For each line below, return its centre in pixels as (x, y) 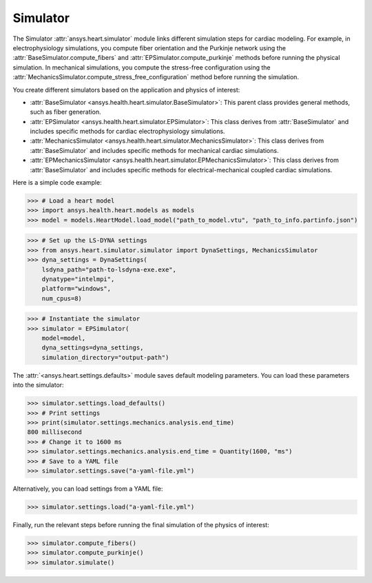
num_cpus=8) (62, 298)
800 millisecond (55, 432)
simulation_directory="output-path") (105, 357)
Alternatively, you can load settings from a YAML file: (88, 489)
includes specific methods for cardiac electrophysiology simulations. (127, 132)
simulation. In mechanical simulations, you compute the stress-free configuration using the (142, 67)
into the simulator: (39, 385)
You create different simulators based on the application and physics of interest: (126, 90)
